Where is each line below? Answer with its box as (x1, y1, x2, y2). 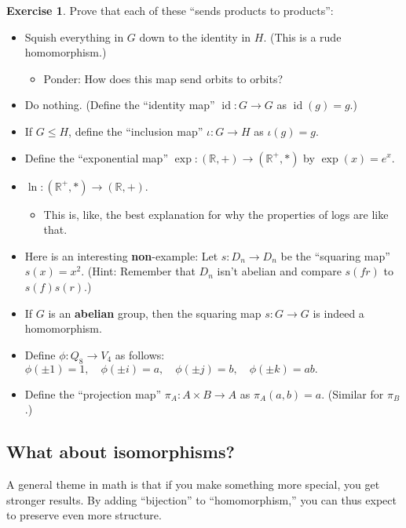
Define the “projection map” (24, 385, 162, 402)
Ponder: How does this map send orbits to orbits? (43, 70, 283, 86)
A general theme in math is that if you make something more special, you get (6, 475, 380, 492)
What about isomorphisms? (6, 439, 235, 464)
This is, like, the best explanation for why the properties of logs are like (43, 206, 389, 222)
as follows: (115, 346, 165, 362)
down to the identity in (139, 28, 251, 45)
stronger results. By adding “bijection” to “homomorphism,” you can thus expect (6, 491, 397, 508)
